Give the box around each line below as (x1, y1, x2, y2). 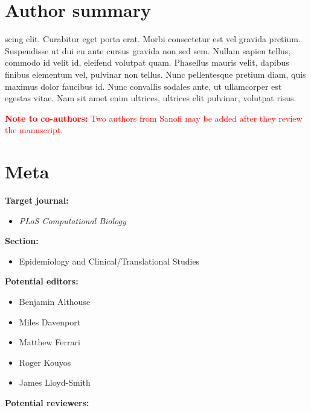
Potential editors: (5, 275, 79, 287)
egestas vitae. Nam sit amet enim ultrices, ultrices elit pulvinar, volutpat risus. (5, 92, 297, 104)
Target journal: (5, 194, 69, 206)
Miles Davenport (19, 315, 81, 328)
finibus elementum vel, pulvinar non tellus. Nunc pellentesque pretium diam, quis (5, 67, 306, 80)
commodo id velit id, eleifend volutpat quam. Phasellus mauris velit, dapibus (5, 56, 289, 69)
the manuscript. (5, 124, 63, 136)
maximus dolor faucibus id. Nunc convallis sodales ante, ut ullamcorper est (5, 80, 282, 92)
